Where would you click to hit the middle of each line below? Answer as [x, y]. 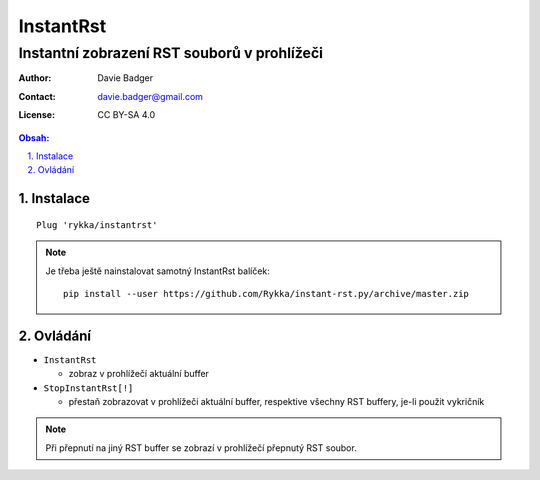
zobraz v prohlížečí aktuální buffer [139, 374]
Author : [35, 78]
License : [36, 115]
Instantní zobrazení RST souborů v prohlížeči [171, 53]
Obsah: [34, 137]
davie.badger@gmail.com [150, 96]
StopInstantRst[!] [88, 388]
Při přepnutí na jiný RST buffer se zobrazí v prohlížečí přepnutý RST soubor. [201, 447]
